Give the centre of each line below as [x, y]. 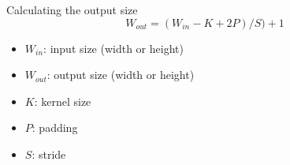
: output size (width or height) [121, 75]
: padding [55, 127]
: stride [49, 154]
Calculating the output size [72, 9]
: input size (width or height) [113, 48]
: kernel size [63, 101]
